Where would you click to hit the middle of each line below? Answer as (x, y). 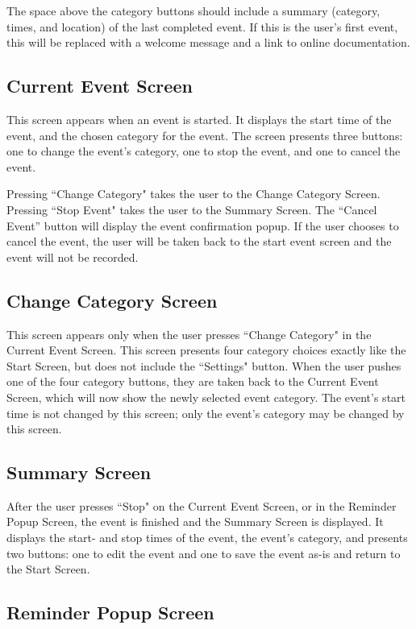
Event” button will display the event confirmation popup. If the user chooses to (203, 225)
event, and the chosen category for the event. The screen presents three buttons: (205, 135)
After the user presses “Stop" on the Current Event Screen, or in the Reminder (202, 505)
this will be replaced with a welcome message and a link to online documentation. (208, 42)
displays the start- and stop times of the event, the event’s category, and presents (207, 538)
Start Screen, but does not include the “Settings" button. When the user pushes (204, 365)
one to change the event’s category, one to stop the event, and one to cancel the (204, 151)
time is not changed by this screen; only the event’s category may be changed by (206, 413)
